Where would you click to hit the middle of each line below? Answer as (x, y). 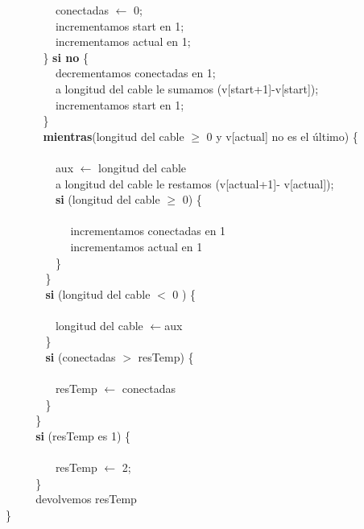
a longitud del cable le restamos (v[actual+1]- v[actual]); (194, 183)
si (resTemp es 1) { (83, 436)
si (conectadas (81, 357)
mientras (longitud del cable (114, 136)
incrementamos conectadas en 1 (148, 231)
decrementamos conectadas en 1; (135, 73)
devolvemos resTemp (86, 499)
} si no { (66, 57)
